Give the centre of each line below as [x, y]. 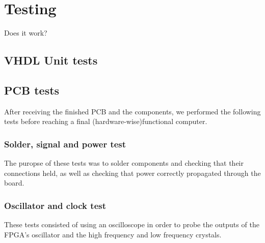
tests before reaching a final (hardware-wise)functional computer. [106, 121]
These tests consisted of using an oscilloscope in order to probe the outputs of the [132, 224]
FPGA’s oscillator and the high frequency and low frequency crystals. [113, 234]
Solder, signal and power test [65, 144]
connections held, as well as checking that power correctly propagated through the [132, 173]
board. [14, 183]
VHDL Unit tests [51, 60]
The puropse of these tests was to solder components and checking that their [124, 163]
